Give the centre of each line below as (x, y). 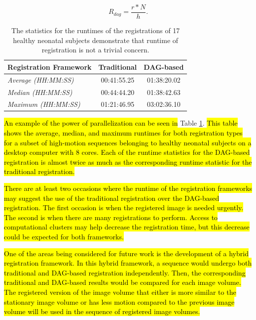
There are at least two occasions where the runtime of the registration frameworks (128, 188)
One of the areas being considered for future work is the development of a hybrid (126, 253)
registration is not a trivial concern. (95, 50)
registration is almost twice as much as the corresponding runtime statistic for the (128, 161)
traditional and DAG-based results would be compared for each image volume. (123, 282)
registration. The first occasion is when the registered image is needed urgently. (124, 207)
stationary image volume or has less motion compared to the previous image (119, 301)
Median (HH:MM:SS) (40, 92)
